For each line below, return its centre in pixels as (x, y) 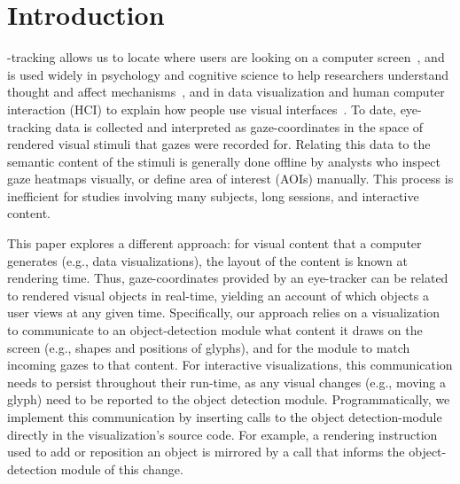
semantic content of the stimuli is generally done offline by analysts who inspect (224, 161)
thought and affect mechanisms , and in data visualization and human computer (226, 92)
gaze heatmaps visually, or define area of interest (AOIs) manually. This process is (230, 179)
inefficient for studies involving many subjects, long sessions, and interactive (213, 195)
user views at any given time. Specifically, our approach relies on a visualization (224, 312)
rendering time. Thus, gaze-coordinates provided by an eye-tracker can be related (228, 278)
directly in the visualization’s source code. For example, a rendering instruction (222, 434)
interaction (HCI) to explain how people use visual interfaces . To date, (202, 109)
